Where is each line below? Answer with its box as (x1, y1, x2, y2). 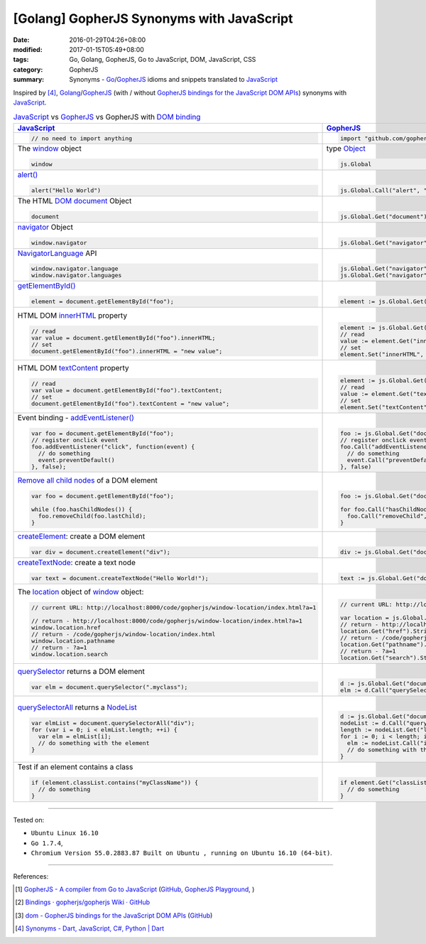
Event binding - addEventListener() (17, 412, 135, 422)
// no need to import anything (31, 134, 133, 142)
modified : (13, 45, 43, 53)
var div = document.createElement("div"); (31, 548, 170, 556)
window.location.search (31, 650, 108, 658)
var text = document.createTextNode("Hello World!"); (31, 574, 209, 582)
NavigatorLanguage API (17, 248, 97, 258)
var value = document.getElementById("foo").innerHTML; (31, 334, 216, 341)
